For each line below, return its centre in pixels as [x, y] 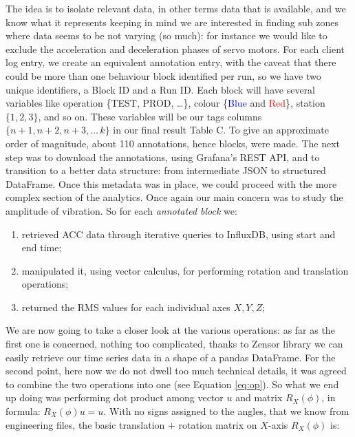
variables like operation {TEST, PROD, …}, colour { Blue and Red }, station [165, 103]
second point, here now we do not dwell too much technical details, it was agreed [176, 371]
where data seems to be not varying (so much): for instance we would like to [166, 35]
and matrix [259, 397]
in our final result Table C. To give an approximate [221, 130]
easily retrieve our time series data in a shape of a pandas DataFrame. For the [171, 357]
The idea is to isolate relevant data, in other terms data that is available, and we [176, 8]
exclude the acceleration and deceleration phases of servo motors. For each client [175, 49]
